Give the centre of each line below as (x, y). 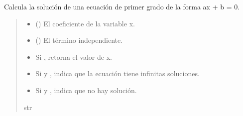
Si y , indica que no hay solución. (86, 90)
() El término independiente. (79, 40)
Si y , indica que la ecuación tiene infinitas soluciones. (118, 73)
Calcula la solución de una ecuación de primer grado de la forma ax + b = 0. (122, 6)
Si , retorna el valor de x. (74, 57)
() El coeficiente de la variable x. (85, 23)
